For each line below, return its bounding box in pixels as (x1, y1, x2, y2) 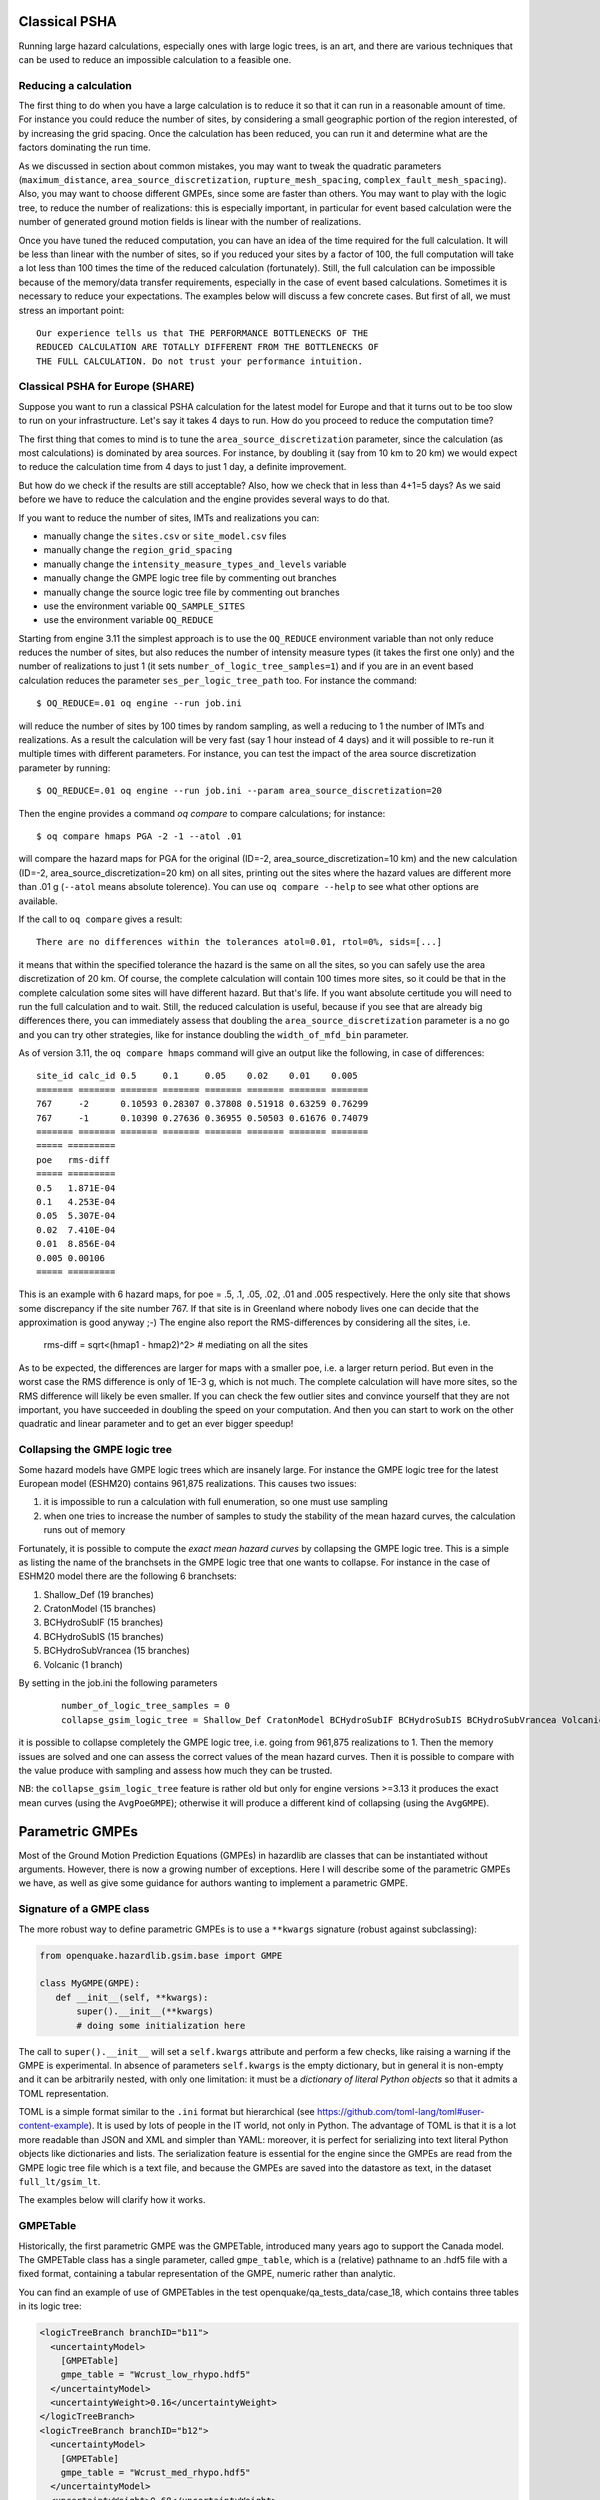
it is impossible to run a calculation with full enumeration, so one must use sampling (43, 1496, 389, 1508)
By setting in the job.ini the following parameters (18, 1677, 218, 1689)
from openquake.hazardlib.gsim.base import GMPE (39, 1950, 283, 1961)
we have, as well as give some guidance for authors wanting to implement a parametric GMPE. (18, 1877, 409, 1889)
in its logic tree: (18, 2300, 82, 2312)
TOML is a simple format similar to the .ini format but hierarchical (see (18, 2106, 315, 2118)
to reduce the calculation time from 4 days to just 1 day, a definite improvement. (18, 461, 347, 473)
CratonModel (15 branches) (43, 1603, 157, 1615)
